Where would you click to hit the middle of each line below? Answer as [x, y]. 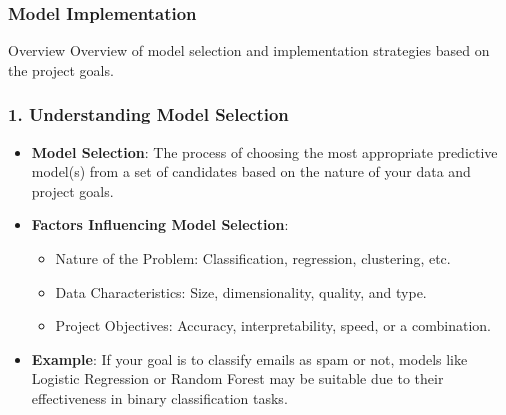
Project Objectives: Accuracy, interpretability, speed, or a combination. [273, 325]
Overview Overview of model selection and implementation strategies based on [249, 50]
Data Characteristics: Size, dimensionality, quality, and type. [241, 291]
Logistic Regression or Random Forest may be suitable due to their [237, 378]
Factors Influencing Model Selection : [160, 224]
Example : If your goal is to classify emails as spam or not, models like [249, 358]
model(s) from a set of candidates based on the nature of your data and [251, 171]
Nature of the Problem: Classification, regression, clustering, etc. [253, 258]
